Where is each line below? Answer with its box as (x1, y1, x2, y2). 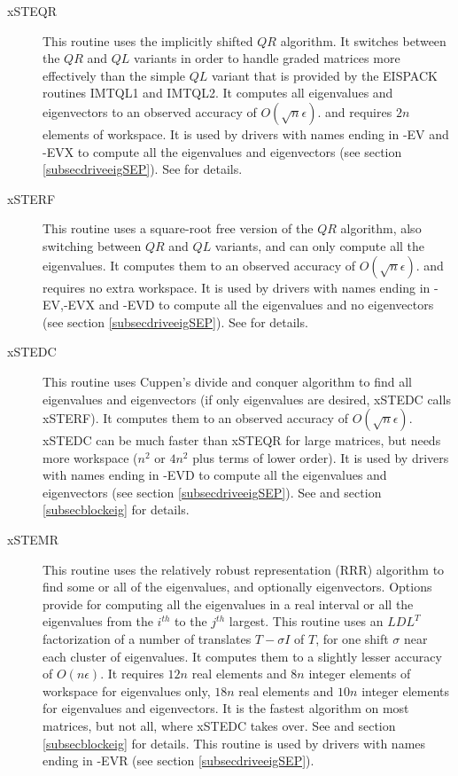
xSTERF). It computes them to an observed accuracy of (43, 409, 348, 427)
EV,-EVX (43, 295, 96, 314)
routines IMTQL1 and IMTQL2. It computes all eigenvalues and (43, 83, 393, 102)
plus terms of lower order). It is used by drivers (192, 448, 449, 466)
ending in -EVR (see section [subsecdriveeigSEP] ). (43, 751, 314, 770)
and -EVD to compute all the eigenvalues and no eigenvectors (98, 295, 434, 314)
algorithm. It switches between (280, 31, 446, 50)
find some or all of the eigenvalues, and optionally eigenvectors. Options (43, 577, 432, 596)
